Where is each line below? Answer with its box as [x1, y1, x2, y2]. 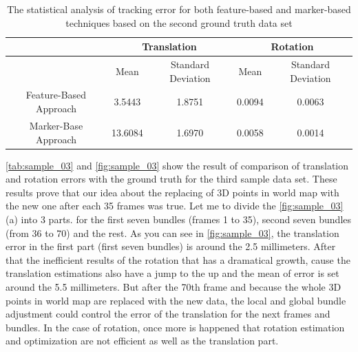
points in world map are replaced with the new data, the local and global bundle [6, 293, 346, 307]
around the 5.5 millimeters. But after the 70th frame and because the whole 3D [6, 279, 341, 293]
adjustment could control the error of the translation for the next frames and [6, 307, 330, 321]
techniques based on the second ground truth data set [65, 15, 293, 30]
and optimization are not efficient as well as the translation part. [6, 333, 279, 348]
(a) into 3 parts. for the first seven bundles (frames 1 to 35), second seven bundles [6, 211, 352, 226]
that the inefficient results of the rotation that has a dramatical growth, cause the [6, 252, 350, 267]
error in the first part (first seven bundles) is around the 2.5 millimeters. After [6, 239, 336, 253]
